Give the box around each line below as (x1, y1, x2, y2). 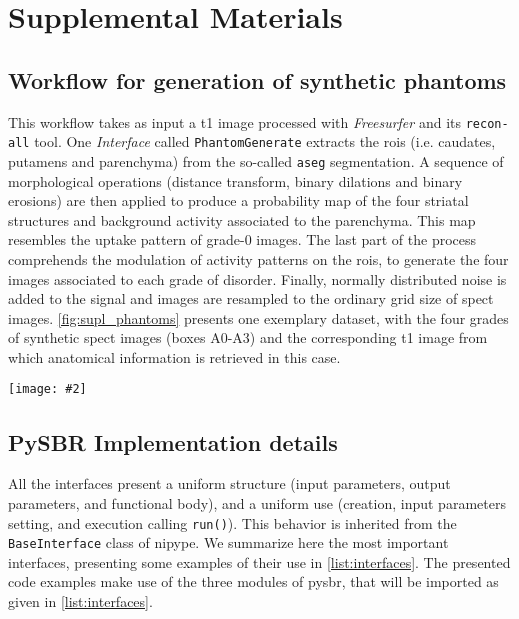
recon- (465, 116, 509, 131)
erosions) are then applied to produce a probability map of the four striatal (8, 190, 469, 211)
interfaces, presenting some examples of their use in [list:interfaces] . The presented (8, 551, 511, 572)
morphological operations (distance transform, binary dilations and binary (8, 170, 463, 191)
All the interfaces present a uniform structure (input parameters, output (8, 473, 451, 494)
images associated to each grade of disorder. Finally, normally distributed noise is (8, 268, 507, 289)
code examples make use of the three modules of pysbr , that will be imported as (8, 571, 499, 592)
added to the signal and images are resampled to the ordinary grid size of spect (8, 288, 494, 309)
